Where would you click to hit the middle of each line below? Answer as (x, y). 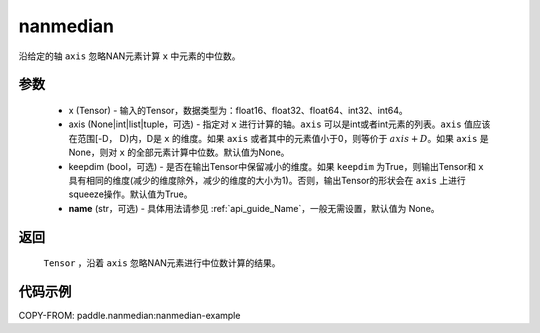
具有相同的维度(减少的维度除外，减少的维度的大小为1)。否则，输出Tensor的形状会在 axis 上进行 (267, 180)
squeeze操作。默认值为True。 (131, 194)
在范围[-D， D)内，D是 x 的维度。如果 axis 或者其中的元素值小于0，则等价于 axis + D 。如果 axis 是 (278, 138)
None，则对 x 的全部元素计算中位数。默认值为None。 (179, 152)
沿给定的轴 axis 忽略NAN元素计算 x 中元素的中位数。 (129, 56)
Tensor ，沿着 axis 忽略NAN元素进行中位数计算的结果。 (162, 263)
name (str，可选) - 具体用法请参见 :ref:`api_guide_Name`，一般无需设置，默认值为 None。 (254, 208)
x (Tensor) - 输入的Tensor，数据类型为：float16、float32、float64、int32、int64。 (238, 110)
